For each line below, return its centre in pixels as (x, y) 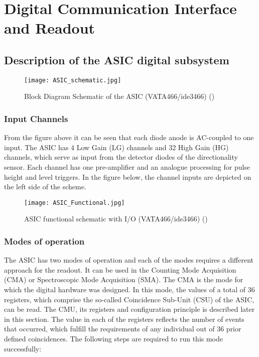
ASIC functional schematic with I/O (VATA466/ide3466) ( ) (116, 219)
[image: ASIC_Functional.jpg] (75, 203)
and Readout (50, 28)
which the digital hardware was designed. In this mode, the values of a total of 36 (129, 289)
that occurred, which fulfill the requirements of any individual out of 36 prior (123, 329)
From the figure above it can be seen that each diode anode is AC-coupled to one (129, 137)
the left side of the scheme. (45, 187)
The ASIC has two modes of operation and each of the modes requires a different (129, 260)
